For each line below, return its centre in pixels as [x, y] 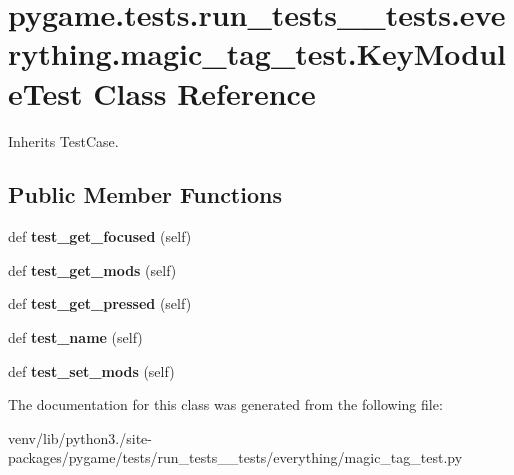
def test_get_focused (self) [100, 236]
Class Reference [204, 92]
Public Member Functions [145, 194]
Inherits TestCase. [63, 140]
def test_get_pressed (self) [100, 303]
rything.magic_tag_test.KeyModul [257, 53]
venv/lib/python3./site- [80, 437]
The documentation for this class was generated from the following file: [225, 404]
